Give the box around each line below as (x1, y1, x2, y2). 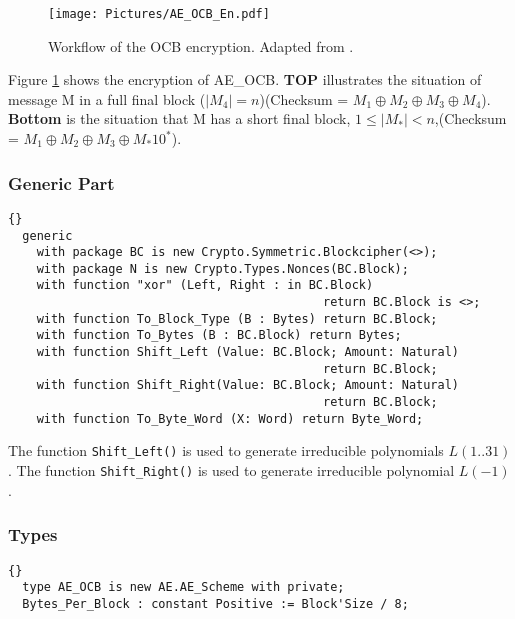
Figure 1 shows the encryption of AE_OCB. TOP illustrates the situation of (8, 69, 482, 90)
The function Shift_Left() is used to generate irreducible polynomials (8, 440, 444, 461)
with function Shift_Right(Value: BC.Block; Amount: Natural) (36, 378, 460, 393)
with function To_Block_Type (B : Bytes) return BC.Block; (36, 311, 438, 326)
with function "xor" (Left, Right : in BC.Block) (36, 278, 374, 293)
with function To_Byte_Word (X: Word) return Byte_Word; (36, 411, 424, 426)
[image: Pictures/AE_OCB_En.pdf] (48, 7, 270, 21)
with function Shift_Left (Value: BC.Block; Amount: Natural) (36, 345, 460, 360)
